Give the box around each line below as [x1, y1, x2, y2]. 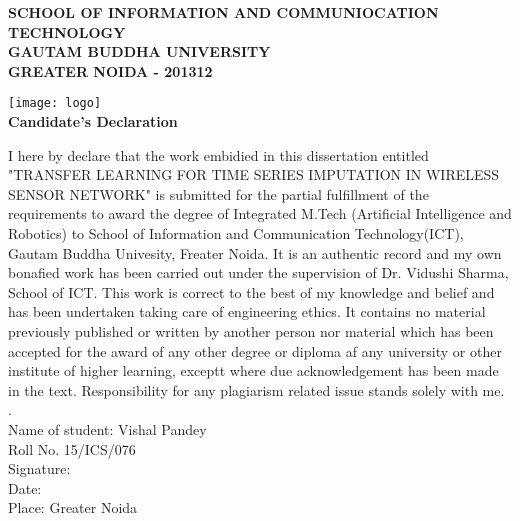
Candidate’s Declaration [8, 111, 178, 132]
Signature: [8, 458, 71, 479]
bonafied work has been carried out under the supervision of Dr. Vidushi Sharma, [8, 262, 509, 283]
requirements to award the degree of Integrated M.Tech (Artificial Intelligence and [8, 203, 512, 224]
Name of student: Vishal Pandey [8, 418, 207, 439]
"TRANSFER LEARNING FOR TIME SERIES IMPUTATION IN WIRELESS [8, 164, 500, 185]
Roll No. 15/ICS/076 [8, 438, 136, 459]
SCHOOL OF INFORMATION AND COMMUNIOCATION [8, 2, 439, 22]
